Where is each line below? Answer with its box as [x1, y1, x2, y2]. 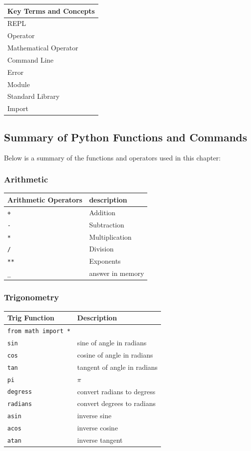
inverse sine [77, 410, 112, 421]
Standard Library [7, 91, 60, 101]
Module [7, 79, 30, 89]
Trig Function [7, 313, 54, 323]
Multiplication [89, 231, 132, 242]
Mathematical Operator [7, 43, 78, 53]
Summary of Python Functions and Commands [4, 129, 248, 144]
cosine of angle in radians [77, 349, 153, 360]
